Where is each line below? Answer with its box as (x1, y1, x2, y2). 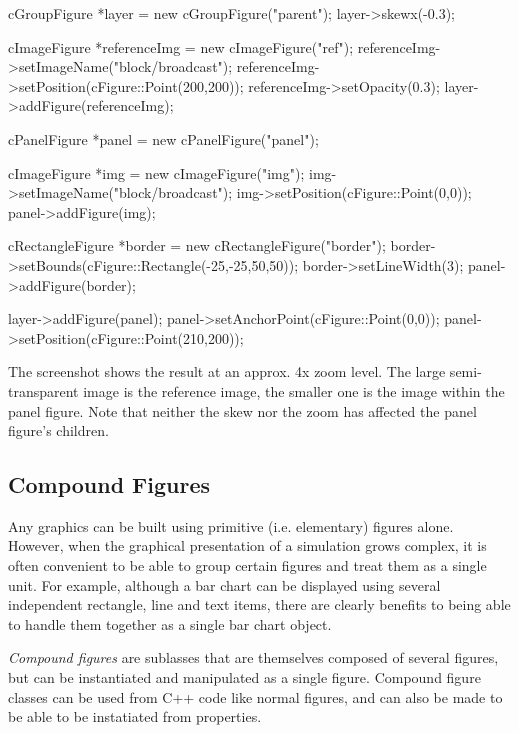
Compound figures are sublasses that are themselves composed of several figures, (8, 647, 499, 668)
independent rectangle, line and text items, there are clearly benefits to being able (8, 594, 511, 615)
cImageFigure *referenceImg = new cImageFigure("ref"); (8, 36, 354, 57)
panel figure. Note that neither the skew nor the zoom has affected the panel (8, 400, 477, 421)
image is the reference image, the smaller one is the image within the (83, 380, 505, 401)
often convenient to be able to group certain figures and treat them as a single (8, 555, 487, 576)
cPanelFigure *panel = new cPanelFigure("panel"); (8, 128, 319, 149)
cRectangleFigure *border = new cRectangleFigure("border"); (8, 235, 386, 256)
